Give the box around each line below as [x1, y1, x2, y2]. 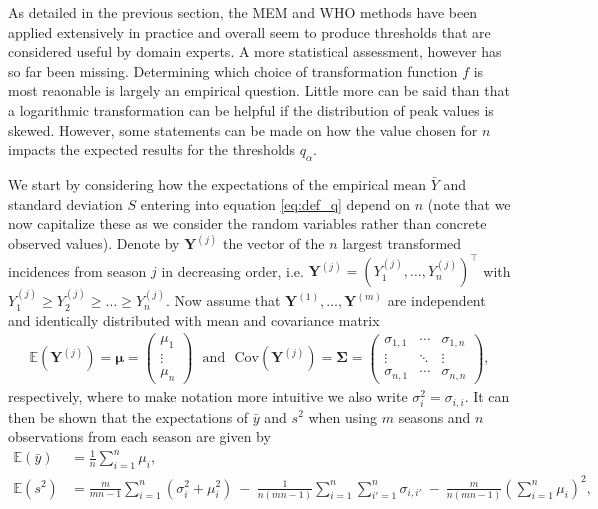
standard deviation [8, 193, 123, 214]
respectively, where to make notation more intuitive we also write [8, 386, 408, 407]
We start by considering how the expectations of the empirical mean [8, 173, 426, 194]
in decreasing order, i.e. [161, 260, 304, 281]
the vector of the [222, 233, 325, 254]
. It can [464, 386, 510, 407]
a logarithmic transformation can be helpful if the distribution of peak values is [8, 99, 494, 120]
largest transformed [342, 233, 462, 254]
